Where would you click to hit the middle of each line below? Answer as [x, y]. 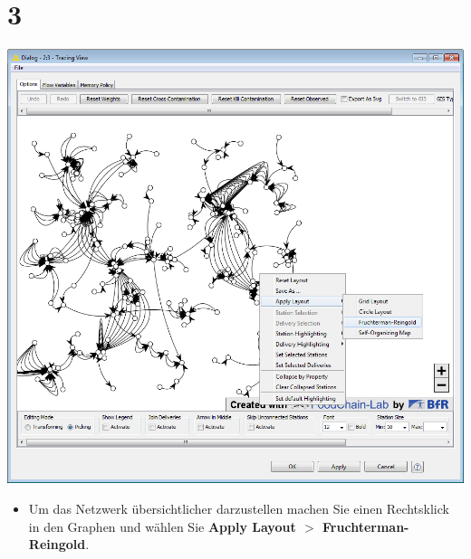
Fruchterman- [366, 526]
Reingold [57, 544]
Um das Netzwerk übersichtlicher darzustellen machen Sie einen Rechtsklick [239, 508]
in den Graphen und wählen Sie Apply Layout [162, 526]
